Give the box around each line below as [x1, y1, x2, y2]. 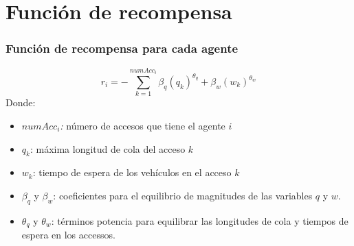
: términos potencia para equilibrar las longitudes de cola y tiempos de [51, 213, 349, 227]
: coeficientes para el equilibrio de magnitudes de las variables [53, 188, 313, 202]
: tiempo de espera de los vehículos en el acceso [32, 165, 232, 180]
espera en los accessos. [21, 227, 115, 242]
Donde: [5, 95, 36, 110]
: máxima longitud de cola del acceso [30, 141, 186, 156]
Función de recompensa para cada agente [5, 40, 239, 57]
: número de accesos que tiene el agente [60, 118, 225, 132]
